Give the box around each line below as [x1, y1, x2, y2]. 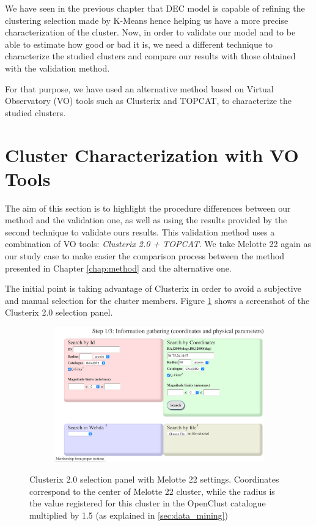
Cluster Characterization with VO [5, 142, 299, 167]
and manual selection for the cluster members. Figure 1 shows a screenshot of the [5, 294, 310, 306]
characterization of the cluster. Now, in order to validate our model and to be [5, 26, 296, 39]
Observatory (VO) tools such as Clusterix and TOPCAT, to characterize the [5, 94, 292, 107]
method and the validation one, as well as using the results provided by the [5, 213, 287, 226]
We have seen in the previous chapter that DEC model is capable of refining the [5, 2, 305, 14]
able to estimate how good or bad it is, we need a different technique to [5, 37, 273, 50]
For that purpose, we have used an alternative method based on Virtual [5, 82, 274, 95]
